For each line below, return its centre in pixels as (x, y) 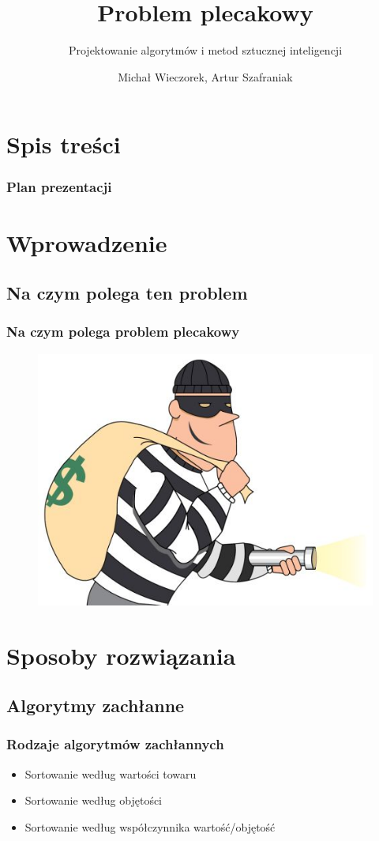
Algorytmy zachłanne (96, 705)
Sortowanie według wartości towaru (111, 773)
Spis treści (64, 144)
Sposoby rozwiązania (121, 655)
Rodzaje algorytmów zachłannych (115, 744)
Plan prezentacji (59, 187)
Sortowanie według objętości (94, 800)
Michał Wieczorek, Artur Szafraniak (205, 76)
